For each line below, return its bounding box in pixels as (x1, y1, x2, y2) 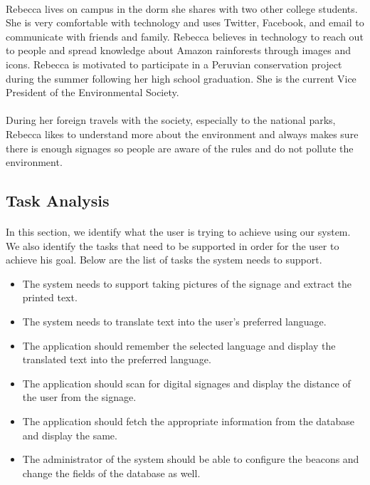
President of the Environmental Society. (6, 85, 179, 100)
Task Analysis (6, 189, 110, 212)
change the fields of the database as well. (22, 465, 201, 480)
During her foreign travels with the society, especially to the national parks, (6, 113, 336, 127)
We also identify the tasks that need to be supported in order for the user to (6, 238, 339, 253)
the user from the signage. (22, 390, 137, 405)
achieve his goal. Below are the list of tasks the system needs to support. (6, 252, 322, 267)
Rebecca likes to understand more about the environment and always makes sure (6, 126, 359, 141)
